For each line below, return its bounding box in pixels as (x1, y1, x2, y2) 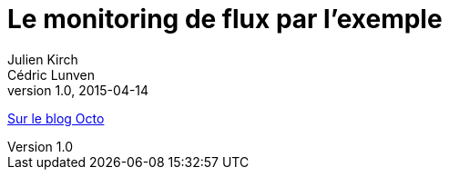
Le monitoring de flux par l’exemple (7, 4, 443, 34)
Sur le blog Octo (7, 110, 105, 126)
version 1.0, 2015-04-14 (7, 82, 149, 98)
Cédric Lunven (7, 66, 95, 83)
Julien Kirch (7, 51, 78, 67)
